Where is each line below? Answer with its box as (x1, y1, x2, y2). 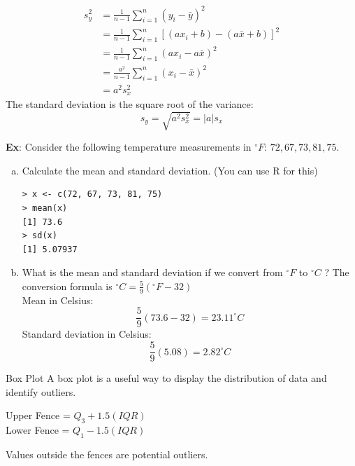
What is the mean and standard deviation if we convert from (22, 265, 283, 280)
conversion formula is (22, 278, 113, 293)
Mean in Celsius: (22, 292, 94, 307)
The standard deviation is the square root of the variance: (6, 97, 254, 111)
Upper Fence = (6, 408, 71, 423)
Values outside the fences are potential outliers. (6, 446, 208, 461)
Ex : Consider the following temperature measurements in (6, 139, 252, 154)
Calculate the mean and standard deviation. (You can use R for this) (22, 163, 318, 177)
